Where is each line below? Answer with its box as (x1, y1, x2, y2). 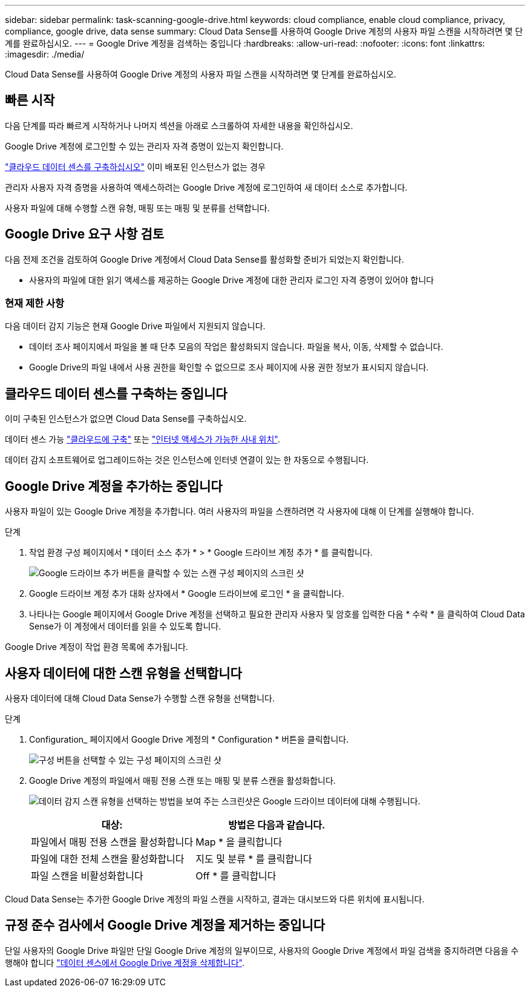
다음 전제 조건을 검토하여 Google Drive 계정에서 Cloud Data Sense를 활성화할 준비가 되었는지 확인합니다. (5, 254, 404, 264)
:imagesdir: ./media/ (5, 49, 85, 59)
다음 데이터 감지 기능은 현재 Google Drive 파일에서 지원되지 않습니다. (5, 321, 266, 332)
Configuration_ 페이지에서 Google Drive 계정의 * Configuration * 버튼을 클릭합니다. (29, 734, 349, 744)
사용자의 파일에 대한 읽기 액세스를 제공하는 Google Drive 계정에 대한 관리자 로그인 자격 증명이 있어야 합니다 (29, 274, 434, 285)
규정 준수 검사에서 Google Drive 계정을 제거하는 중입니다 (5, 918, 326, 933)
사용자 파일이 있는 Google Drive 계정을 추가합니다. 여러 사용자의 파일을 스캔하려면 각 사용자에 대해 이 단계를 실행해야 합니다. (5, 506, 474, 517)
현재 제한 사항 (5, 297, 65, 310)
